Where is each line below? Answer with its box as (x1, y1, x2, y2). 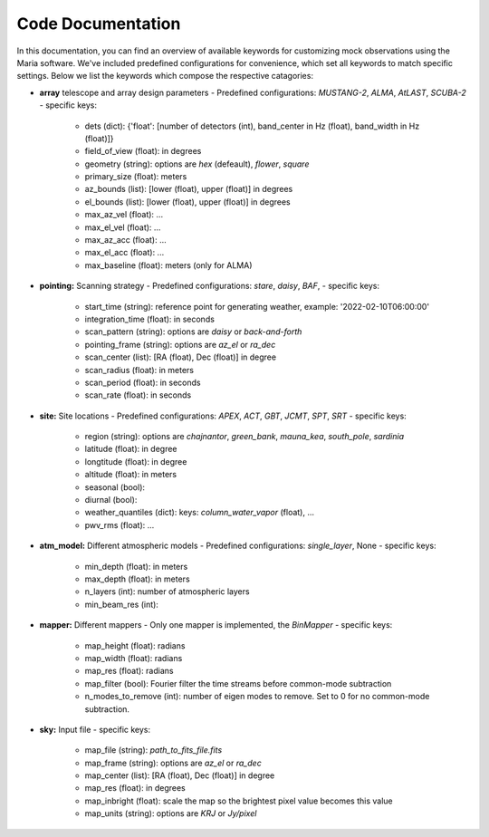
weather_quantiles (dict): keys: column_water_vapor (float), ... (84, 507, 315, 518)
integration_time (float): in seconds (84, 313, 215, 324)
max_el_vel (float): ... (84, 222, 161, 233)
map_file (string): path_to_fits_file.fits (84, 745, 223, 755)
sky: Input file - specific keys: (39, 724, 151, 735)
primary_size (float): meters (84, 171, 187, 182)
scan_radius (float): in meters (84, 364, 195, 375)
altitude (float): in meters (84, 469, 177, 480)
